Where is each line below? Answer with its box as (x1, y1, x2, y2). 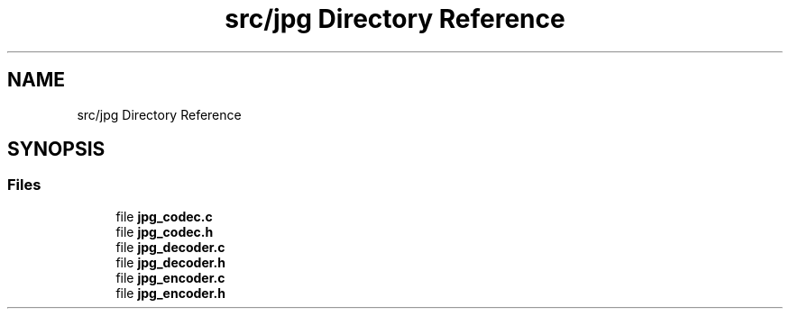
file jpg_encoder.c (115, 269, 225, 285)
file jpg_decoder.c (115, 239, 225, 255)
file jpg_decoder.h (115, 254, 225, 270)
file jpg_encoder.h (115, 284, 225, 301)
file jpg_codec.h (115, 223, 214, 239)
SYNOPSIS (7, 138, 106, 161)
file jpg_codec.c (115, 208, 213, 224)
